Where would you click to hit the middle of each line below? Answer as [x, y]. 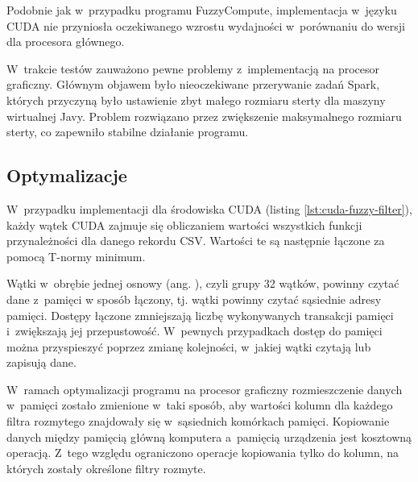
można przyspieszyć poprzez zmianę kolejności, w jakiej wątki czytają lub [189, 346]
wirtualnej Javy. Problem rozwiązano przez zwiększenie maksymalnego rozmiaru [204, 116]
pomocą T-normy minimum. [76, 256]
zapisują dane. [41, 362]
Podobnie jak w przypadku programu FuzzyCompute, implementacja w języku [202, 10]
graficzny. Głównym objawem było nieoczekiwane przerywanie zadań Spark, [193, 84]
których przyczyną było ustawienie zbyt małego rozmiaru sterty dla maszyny [196, 100]
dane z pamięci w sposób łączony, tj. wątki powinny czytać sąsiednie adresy [194, 299]
